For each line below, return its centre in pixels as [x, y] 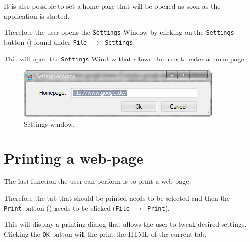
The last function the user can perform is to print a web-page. [97, 181]
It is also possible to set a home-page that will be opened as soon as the [112, 6]
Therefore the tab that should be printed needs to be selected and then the [117, 198]
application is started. [37, 15]
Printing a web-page [74, 158]
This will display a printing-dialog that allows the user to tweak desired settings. [125, 224]
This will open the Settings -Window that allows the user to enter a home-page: [125, 58]
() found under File [57, 42]
